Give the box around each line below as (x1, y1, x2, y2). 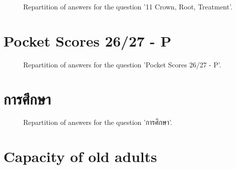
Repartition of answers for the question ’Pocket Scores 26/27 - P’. (23, 59, 221, 69)
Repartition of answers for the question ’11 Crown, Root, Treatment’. (23, 1, 233, 11)
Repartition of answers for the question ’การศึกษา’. (23, 117, 172, 127)
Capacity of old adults (3, 146, 157, 167)
